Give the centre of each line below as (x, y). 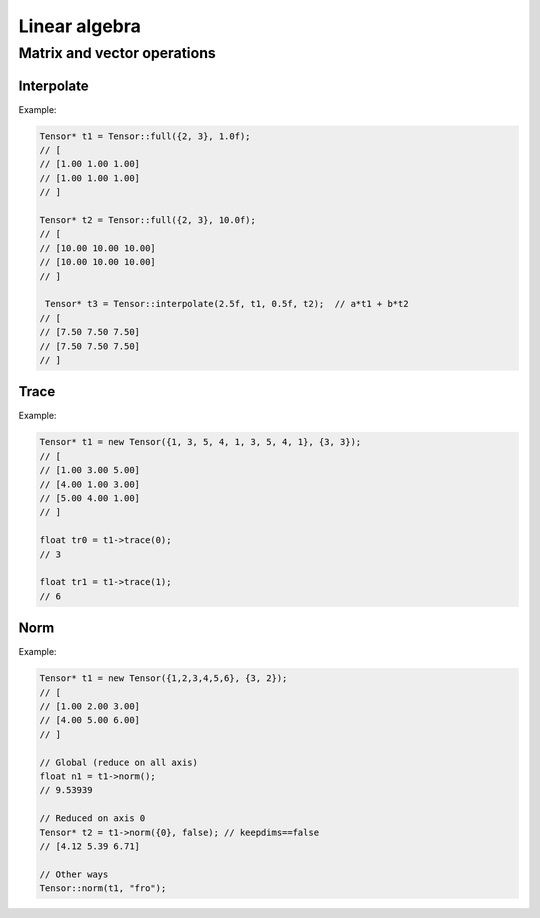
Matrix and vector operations (117, 53)
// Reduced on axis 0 (92, 818)
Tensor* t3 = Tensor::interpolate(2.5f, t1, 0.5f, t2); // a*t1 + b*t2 (227, 304)
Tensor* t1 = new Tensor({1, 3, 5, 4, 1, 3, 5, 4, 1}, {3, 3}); (200, 442)
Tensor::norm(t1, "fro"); (103, 888)
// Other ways (74, 874)
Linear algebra (80, 26)
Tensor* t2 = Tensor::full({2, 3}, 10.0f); (148, 220)
